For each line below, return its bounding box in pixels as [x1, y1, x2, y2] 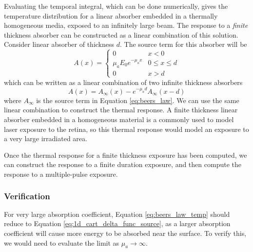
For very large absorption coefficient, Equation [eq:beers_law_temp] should [4, 209, 230, 219]
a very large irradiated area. [4, 133, 87, 144]
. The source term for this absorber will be [119, 39, 247, 49]
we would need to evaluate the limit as [4, 237, 119, 248]
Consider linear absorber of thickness [4, 39, 115, 49]
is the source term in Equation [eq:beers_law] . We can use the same [36, 95, 239, 105]
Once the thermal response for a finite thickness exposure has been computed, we [4, 149, 247, 160]
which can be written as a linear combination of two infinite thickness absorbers [4, 77, 243, 87]
